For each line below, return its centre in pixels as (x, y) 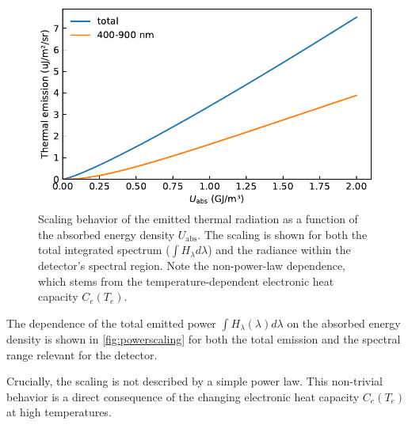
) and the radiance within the (279, 250)
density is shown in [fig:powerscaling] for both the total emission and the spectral (204, 338)
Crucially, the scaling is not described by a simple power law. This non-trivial (194, 381)
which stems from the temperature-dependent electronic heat (186, 281)
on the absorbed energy (344, 323)
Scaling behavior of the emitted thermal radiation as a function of (198, 218)
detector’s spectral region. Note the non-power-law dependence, (192, 266)
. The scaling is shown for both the (282, 234)
